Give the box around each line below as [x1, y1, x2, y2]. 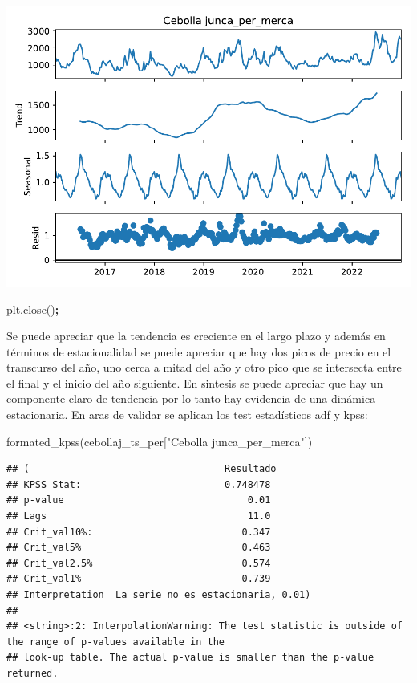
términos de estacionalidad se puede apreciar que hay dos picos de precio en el [6, 343, 391, 360]
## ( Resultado [6, 463, 277, 475]
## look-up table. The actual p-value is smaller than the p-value [6, 652, 374, 664]
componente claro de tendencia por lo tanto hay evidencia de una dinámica [6, 390, 376, 407]
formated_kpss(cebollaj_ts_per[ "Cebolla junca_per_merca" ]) [6, 433, 313, 449]
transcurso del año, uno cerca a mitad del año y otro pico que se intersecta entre [6, 359, 402, 376]
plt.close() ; [6, 300, 59, 317]
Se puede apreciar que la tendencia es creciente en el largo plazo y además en [6, 327, 386, 344]
